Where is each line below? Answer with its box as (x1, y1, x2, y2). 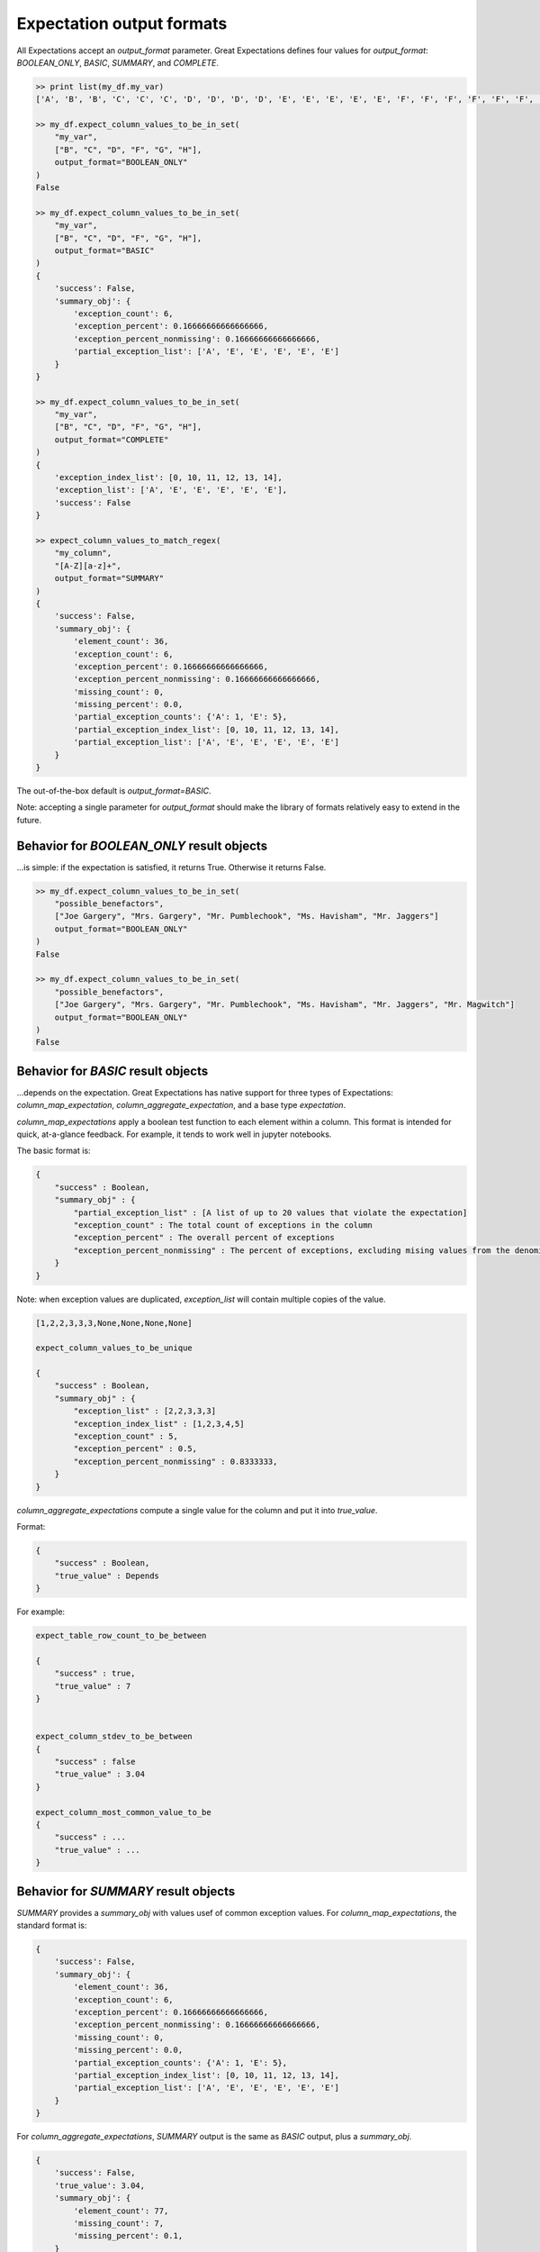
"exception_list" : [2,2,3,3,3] (73, 1406, 216, 1416)
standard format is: (16, 1920, 87, 1930)
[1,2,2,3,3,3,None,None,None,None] (35, 1318, 193, 1328)
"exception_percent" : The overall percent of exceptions (73, 1232, 335, 1243)
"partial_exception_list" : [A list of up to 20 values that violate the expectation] (73, 1207, 468, 1218)
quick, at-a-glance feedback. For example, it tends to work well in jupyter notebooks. (16, 1129, 332, 1140)
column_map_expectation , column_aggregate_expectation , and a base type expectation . (16, 1100, 346, 1111)
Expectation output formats (16, 14, 228, 33)
